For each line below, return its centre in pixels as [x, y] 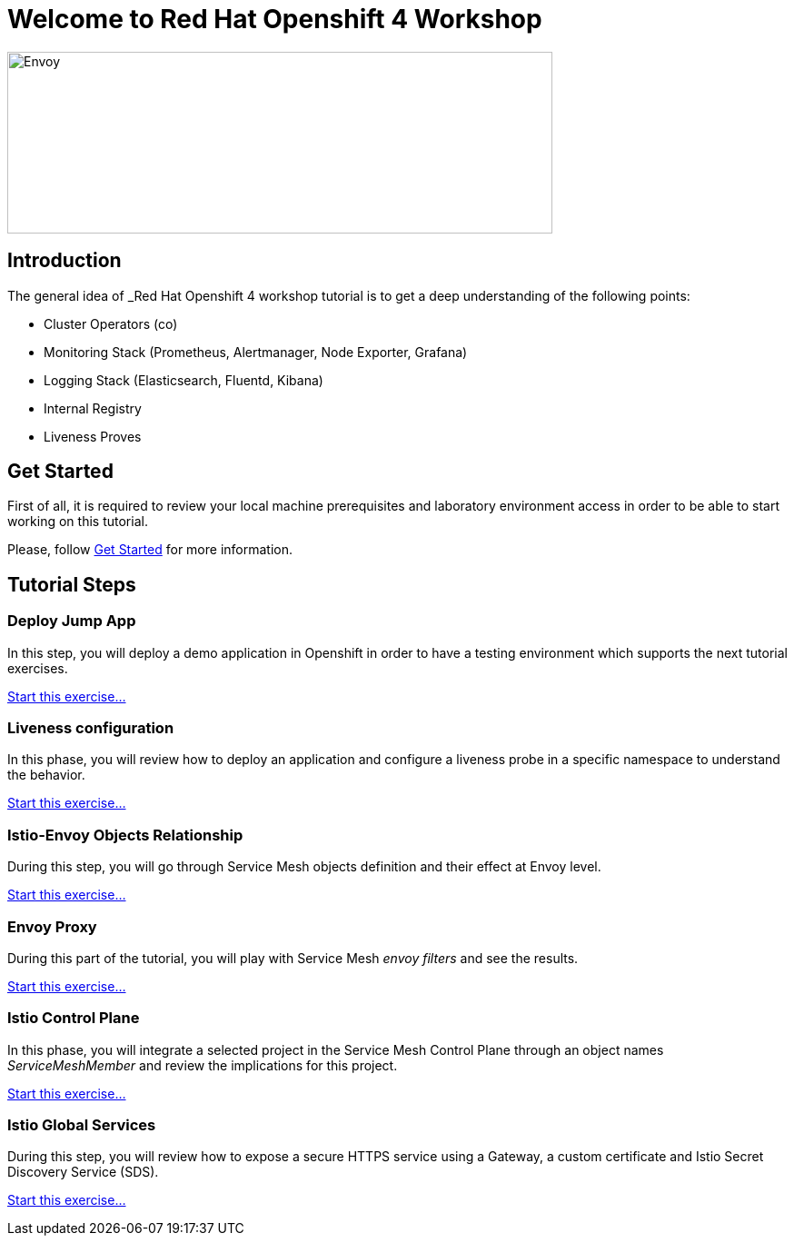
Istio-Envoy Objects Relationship [125, 835]
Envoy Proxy [52, 926]
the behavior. [46, 775]
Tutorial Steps [72, 584]
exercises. [38, 668]
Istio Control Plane [74, 1018]
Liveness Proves [93, 436]
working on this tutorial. [78, 522]
